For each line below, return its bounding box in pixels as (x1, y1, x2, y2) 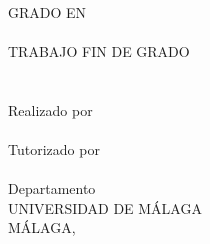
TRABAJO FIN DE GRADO (8, 40, 190, 61)
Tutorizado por (8, 138, 100, 159)
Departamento (8, 177, 96, 198)
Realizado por (8, 99, 93, 120)
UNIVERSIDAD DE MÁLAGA (8, 197, 202, 218)
